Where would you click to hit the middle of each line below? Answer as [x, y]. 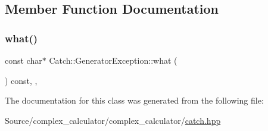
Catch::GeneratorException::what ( [113, 60]
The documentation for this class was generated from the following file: [134, 100]
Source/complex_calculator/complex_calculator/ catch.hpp [113, 120]
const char [24, 60]
